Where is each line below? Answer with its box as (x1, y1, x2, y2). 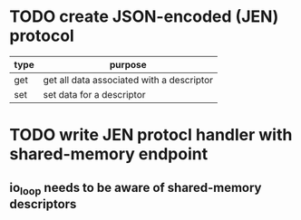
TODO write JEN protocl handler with (9, 125, 293, 146)
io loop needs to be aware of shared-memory (9, 179, 262, 197)
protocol (9, 25, 74, 46)
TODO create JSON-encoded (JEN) (9, 6, 279, 27)
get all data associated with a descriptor (43, 73, 214, 86)
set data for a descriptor (43, 88, 147, 100)
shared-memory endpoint (9, 144, 209, 165)
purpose (109, 58, 147, 71)
